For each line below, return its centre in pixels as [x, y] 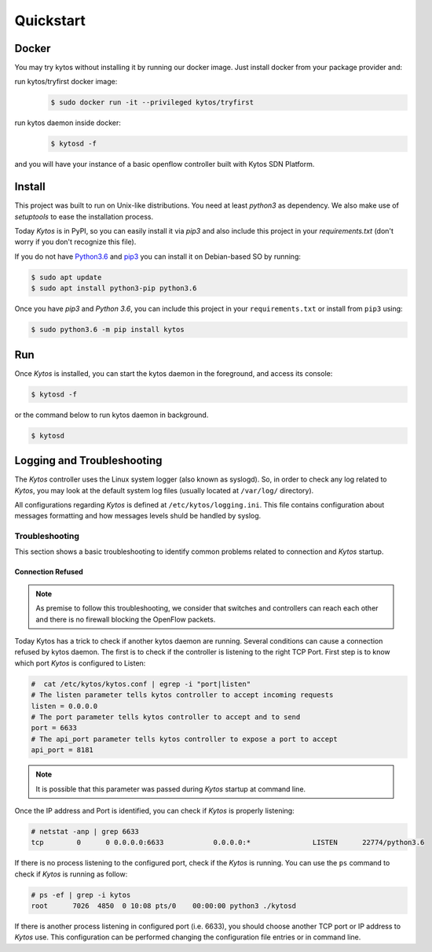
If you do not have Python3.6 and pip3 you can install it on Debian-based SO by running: [158, 256]
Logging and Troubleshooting [88, 461]
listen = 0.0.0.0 [64, 706]
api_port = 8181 [62, 750]
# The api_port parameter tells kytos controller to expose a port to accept [184, 739]
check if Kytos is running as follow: [71, 874]
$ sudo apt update [66, 277]
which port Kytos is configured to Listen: [80, 663]
